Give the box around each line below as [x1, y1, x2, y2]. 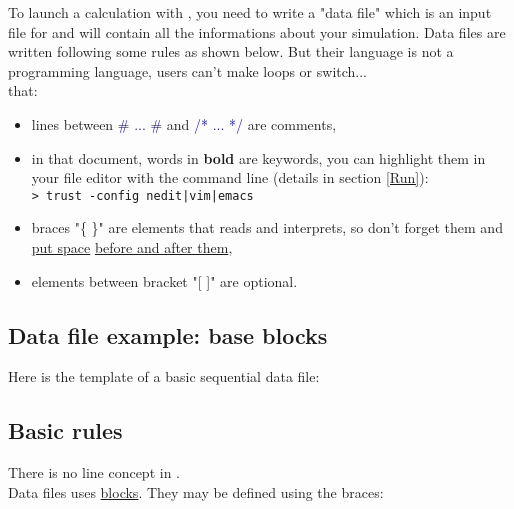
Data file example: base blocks [8, 319, 328, 350]
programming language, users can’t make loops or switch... [8, 60, 368, 81]
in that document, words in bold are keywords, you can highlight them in [31, 147, 486, 168]
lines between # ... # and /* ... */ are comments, [31, 113, 337, 134]
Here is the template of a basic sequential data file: [8, 366, 320, 387]
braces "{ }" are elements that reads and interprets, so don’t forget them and [31, 217, 503, 238]
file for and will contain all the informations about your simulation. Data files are [8, 21, 506, 42]
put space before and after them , [31, 237, 233, 257]
